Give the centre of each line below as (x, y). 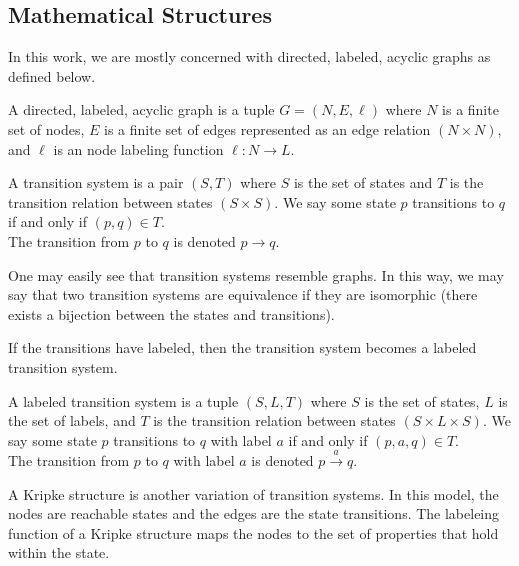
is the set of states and (363, 182)
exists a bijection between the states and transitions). (171, 313)
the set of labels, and (72, 420)
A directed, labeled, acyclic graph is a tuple (141, 109)
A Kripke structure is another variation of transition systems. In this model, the (253, 493)
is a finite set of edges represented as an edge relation (267, 128)
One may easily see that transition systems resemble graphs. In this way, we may (256, 274)
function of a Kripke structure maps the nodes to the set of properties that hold (253, 532)
